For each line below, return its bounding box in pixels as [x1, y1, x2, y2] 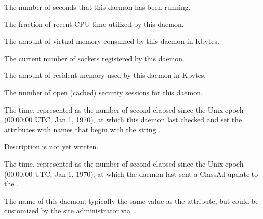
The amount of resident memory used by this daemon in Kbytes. [4, 70, 206, 80]
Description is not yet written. [4, 141, 99, 152]
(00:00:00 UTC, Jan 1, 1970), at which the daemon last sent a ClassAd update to [4, 168, 258, 179]
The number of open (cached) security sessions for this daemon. [4, 87, 203, 97]
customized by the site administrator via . [4, 205, 135, 216]
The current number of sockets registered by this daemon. [4, 52, 185, 63]
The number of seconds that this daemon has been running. [4, 2, 191, 12]
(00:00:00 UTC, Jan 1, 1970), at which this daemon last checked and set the [4, 114, 242, 125]
